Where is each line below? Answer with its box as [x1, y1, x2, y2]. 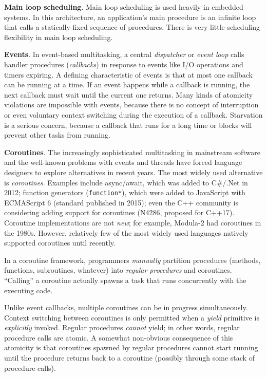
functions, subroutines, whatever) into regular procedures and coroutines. [4, 265, 232, 275]
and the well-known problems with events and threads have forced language [4, 157, 242, 167]
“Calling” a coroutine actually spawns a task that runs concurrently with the [4, 274, 246, 285]
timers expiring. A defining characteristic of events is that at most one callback [4, 69, 253, 80]
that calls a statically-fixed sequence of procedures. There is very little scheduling [4, 22, 260, 32]
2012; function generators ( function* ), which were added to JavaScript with [4, 187, 245, 198]
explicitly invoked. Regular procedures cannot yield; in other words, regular [4, 322, 240, 333]
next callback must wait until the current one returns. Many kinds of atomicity [4, 89, 253, 100]
